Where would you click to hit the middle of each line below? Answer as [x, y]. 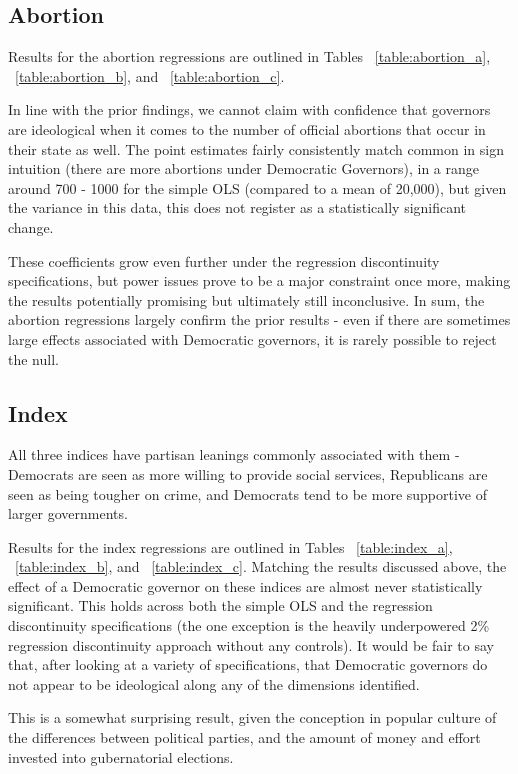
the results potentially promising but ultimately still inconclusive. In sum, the [246, 299]
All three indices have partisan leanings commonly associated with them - [234, 454]
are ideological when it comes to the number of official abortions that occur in [247, 128]
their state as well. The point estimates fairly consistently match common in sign [256, 148]
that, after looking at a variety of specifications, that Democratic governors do [248, 664]
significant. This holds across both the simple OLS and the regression [220, 605]
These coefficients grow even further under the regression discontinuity [224, 260]
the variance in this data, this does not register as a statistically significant [237, 207]
